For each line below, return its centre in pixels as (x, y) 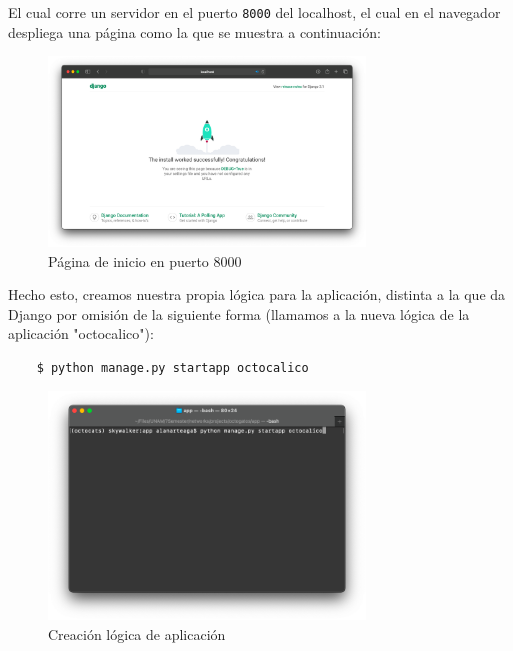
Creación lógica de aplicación (137, 633)
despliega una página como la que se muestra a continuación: (194, 31)
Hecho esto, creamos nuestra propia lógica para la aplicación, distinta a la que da (257, 294)
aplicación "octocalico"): (81, 333)
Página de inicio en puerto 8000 (145, 260)
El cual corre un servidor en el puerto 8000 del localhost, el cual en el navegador (254, 12)
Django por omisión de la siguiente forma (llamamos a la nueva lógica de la (239, 313)
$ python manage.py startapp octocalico (172, 367)
